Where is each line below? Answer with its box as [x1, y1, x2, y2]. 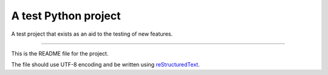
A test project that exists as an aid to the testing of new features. [11, 30, 173, 37]
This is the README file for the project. [11, 50, 109, 57]
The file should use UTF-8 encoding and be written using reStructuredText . [11, 61, 200, 68]
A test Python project [11, 9, 121, 22]
